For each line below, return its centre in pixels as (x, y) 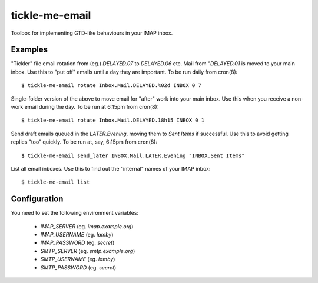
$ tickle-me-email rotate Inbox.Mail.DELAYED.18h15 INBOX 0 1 (113, 120)
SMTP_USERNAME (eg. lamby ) (78, 259)
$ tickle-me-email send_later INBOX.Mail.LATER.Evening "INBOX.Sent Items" (133, 155)
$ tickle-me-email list (56, 182)
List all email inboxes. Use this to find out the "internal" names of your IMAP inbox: (111, 168)
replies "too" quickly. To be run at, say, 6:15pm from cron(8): (84, 142)
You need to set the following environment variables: (74, 213)
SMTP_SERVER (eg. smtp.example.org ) (88, 251)
